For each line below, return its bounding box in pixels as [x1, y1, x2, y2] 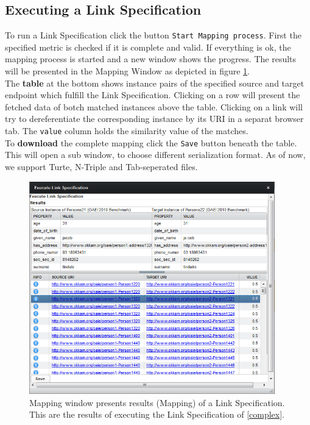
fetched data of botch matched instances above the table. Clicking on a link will [5, 100, 303, 113]
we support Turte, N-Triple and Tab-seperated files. [5, 160, 198, 173]
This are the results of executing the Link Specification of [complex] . [29, 408, 284, 421]
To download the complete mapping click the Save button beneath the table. [5, 136, 297, 149]
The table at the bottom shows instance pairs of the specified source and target [5, 76, 305, 89]
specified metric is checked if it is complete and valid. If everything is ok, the [5, 40, 291, 53]
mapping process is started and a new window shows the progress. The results [5, 52, 297, 65]
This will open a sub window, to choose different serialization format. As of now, [5, 148, 306, 161]
